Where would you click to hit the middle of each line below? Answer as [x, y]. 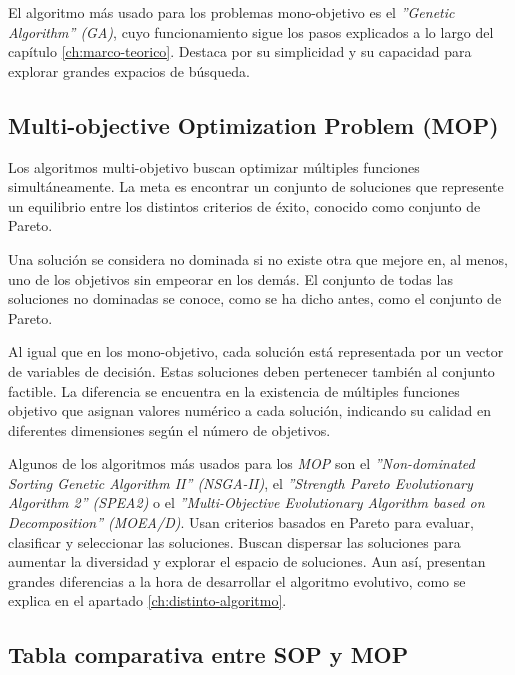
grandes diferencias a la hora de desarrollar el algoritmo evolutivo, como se [237, 580]
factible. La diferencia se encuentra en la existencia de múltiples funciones [234, 390]
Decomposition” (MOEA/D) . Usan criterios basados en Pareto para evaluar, [241, 522]
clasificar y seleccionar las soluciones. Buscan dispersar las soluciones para [234, 541]
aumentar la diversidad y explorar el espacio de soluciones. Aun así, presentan [247, 561]
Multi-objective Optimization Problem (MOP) [253, 124]
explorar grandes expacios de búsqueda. [129, 70]
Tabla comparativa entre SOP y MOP [208, 654]
